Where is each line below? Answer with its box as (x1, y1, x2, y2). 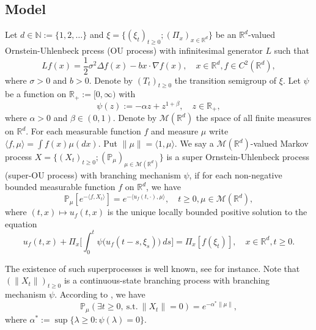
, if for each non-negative (189, 168, 282, 181)
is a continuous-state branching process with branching (64, 274, 270, 287)
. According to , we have (54, 287, 145, 300)
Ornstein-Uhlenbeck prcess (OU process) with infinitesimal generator (5, 44, 263, 56)
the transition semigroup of (174, 73, 277, 86)
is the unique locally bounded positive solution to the (107, 205, 307, 218)
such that (274, 44, 309, 56)
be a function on (5, 87, 67, 100)
